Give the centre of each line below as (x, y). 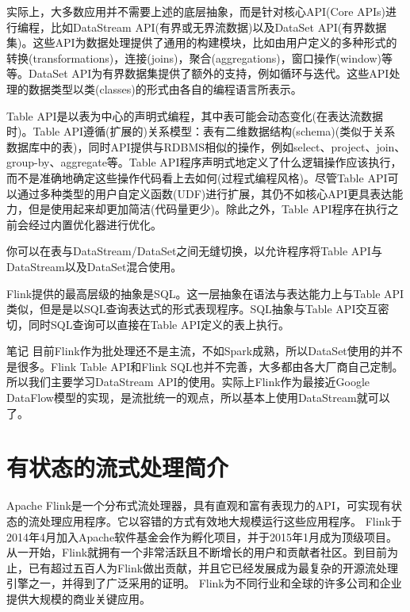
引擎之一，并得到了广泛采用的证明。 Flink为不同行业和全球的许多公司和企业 (204, 583)
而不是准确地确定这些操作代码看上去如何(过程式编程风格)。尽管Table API (197, 177)
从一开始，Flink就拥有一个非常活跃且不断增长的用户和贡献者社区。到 (186, 552)
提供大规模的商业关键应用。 (79, 598)
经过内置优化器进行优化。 (95, 224)
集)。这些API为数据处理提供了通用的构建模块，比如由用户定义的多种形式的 (202, 42)
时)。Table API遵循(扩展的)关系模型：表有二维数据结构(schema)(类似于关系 (201, 131)
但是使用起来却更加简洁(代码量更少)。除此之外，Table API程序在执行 (208, 209)
